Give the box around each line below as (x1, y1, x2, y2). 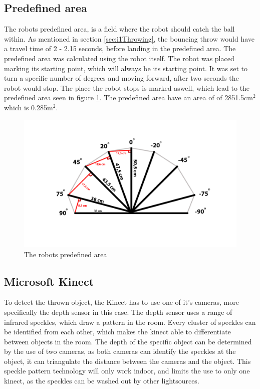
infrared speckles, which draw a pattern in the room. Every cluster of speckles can (4, 316, 256, 327)
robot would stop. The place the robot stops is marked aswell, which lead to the (4, 82, 250, 93)
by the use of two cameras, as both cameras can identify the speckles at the (4, 346, 236, 356)
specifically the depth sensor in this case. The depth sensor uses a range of (4, 306, 232, 317)
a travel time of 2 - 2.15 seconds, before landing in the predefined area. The (4, 43, 236, 54)
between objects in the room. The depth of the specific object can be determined (4, 336, 252, 346)
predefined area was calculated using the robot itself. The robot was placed (4, 53, 234, 63)
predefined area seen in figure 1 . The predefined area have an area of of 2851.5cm (4, 92, 253, 103)
